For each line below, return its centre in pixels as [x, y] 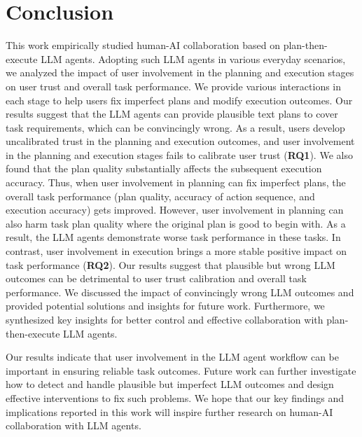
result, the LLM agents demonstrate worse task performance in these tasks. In [173, 237]
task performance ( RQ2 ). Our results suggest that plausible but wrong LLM [170, 264]
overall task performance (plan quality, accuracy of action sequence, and [160, 196]
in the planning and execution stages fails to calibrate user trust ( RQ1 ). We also [179, 154]
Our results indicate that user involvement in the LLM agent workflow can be [172, 357]
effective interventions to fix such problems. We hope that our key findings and [175, 397]
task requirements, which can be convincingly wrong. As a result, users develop [175, 127]
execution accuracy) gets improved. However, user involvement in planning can [175, 210]
